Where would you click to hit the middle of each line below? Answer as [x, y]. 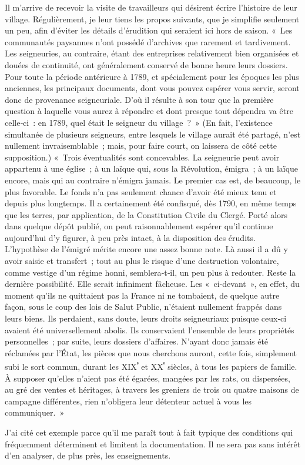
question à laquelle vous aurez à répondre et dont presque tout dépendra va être [149, 111]
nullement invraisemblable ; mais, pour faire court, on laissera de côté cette [141, 145]
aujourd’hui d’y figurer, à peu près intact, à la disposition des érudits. [130, 237]
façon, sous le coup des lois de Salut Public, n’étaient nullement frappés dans [143, 307]
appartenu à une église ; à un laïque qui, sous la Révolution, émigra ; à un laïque [152, 168]
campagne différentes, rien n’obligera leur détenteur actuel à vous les [128, 401]
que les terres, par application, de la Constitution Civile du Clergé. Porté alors [146, 214]
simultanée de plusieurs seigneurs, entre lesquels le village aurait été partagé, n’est [153, 134]
